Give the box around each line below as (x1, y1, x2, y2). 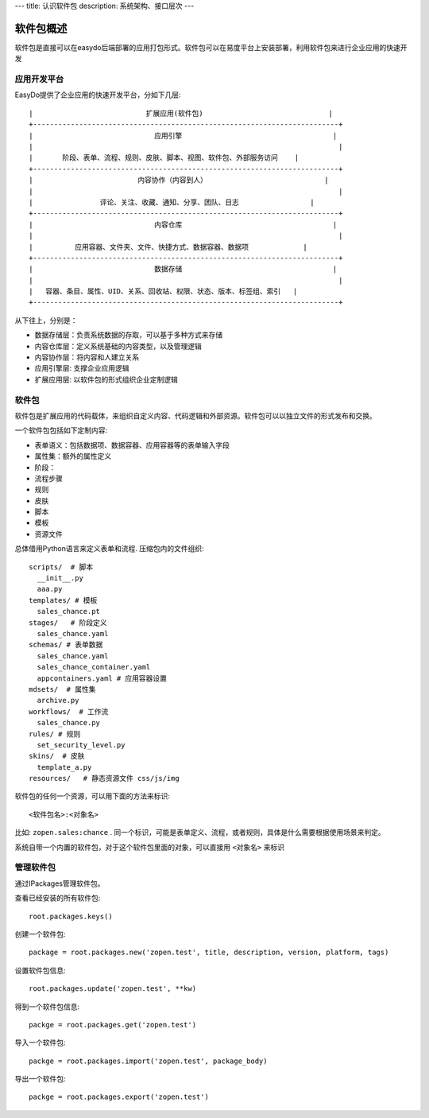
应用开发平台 (14, 74, 64, 85)
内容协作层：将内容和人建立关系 (34, 352, 139, 362)
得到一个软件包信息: (14, 1002, 80, 1011)
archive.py (37, 696, 79, 705)
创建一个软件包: (14, 929, 67, 938)
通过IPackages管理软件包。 (14, 879, 105, 888)
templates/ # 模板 (29, 596, 98, 604)
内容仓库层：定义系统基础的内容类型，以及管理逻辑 (34, 341, 202, 351)
